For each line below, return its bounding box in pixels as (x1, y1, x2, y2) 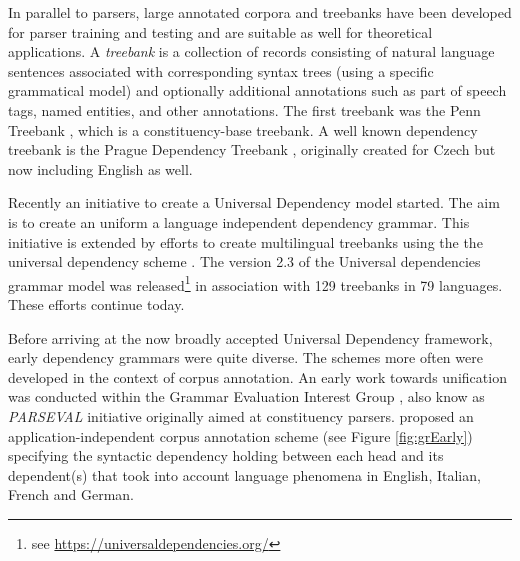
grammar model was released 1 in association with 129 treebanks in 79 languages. (8, 271, 503, 295)
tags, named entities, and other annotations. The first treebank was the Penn (8, 99, 481, 120)
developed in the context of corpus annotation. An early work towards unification (8, 366, 507, 387)
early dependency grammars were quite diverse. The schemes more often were (8, 347, 483, 368)
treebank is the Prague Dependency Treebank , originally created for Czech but (8, 139, 496, 160)
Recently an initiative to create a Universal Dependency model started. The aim (8, 192, 500, 213)
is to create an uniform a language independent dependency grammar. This (8, 211, 470, 232)
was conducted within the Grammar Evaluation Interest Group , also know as (8, 386, 485, 407)
